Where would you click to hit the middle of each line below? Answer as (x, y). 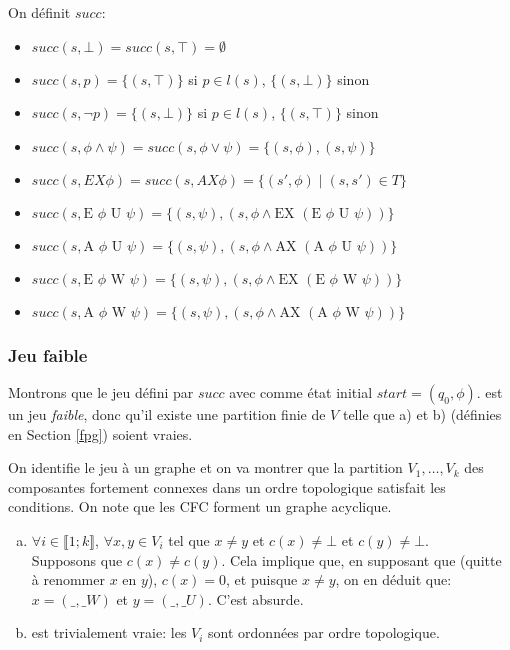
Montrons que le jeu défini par (101, 392)
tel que (189, 539)
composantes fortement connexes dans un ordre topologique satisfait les (227, 486)
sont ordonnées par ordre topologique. (324, 632)
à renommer (68, 579)
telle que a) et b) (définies (422, 414)
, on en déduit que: (393, 579)
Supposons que (77, 559)
